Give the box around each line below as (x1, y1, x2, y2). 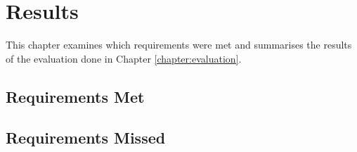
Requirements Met (6, 85, 145, 107)
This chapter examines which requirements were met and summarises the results (6, 37, 352, 52)
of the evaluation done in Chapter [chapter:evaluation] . (6, 51, 242, 65)
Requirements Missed (6, 127, 166, 148)
